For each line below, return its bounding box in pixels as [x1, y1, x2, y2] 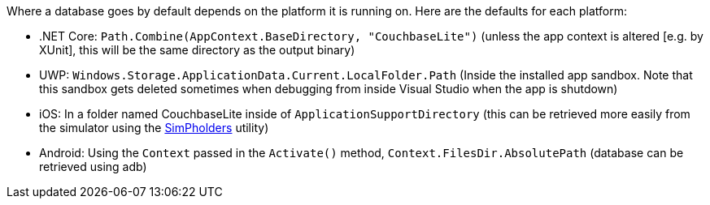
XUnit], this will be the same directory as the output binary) [39, 43, 355, 57]
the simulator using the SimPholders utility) [39, 121, 269, 135]
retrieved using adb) [39, 160, 147, 173]
